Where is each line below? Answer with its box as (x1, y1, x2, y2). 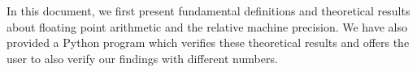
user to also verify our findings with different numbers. (7, 49, 278, 66)
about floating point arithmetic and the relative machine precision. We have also (7, 18, 408, 35)
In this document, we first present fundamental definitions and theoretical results (7, 2, 410, 19)
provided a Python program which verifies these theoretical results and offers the (7, 34, 410, 51)
